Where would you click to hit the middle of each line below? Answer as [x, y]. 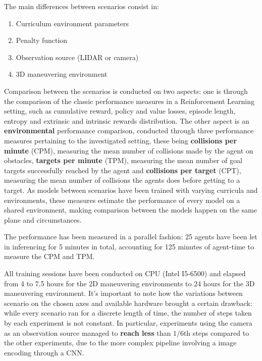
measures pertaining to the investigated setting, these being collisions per [121, 140]
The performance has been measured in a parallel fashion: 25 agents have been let [131, 237]
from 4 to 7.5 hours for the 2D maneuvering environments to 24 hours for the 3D [129, 283]
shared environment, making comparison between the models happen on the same [130, 210]
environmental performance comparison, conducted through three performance [129, 131]
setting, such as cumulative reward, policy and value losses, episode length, [120, 111]
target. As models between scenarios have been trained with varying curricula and [131, 190]
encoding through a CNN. [44, 352]
